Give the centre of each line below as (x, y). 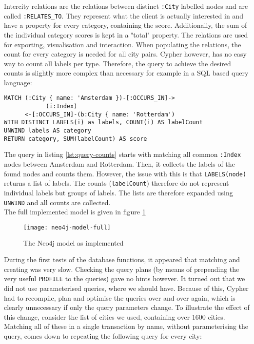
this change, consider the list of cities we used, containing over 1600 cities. (115, 316)
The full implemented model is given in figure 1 (75, 212)
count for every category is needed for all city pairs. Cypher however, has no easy (125, 54)
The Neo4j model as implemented (74, 243)
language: (18, 82)
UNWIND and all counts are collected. (57, 202)
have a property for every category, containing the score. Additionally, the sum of (126, 25)
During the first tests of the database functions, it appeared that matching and (122, 259)
